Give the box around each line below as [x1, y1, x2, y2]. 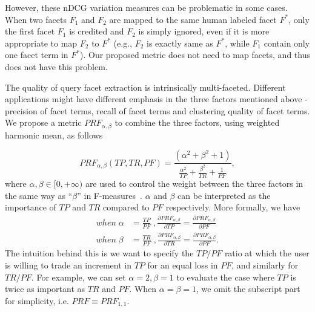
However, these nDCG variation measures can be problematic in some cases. [5, 1, 288, 13]
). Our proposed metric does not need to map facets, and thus [80, 48, 310, 61]
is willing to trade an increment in [5, 258, 131, 271]
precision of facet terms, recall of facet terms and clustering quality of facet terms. [5, 104, 310, 117]
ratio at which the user [224, 247, 310, 259]
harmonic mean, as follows [5, 128, 103, 141]
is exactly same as [146, 36, 213, 49]
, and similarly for [231, 258, 299, 271]
